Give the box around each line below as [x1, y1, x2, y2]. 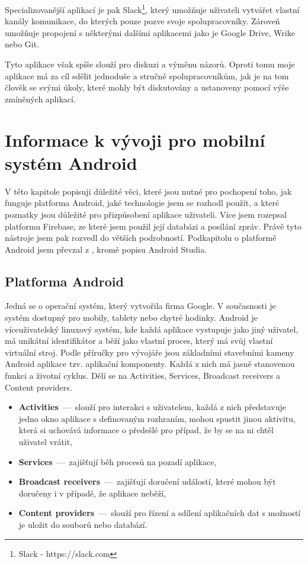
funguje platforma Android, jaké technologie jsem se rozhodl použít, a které [5, 196, 280, 209]
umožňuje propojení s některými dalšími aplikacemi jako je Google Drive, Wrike [5, 26, 295, 38]
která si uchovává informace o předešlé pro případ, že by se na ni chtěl [18, 424, 274, 436]
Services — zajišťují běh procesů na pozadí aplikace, [18, 455, 217, 468]
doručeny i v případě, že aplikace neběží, [18, 486, 166, 499]
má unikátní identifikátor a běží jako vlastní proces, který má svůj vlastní [5, 334, 273, 347]
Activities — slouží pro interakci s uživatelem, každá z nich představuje [18, 401, 286, 413]
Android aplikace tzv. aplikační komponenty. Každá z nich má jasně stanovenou [5, 357, 295, 370]
